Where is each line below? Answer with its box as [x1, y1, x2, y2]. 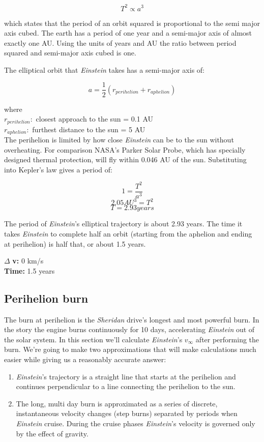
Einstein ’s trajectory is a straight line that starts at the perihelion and [16, 371, 236, 381]
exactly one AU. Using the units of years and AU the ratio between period [4, 37, 237, 48]
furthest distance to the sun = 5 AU [32, 124, 145, 134]
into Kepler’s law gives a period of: [4, 164, 112, 174]
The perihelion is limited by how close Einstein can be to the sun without [4, 134, 234, 145]
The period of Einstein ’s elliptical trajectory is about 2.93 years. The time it [4, 218, 243, 229]
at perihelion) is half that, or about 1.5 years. [4, 238, 146, 249]
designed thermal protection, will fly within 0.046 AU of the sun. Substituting [4, 154, 247, 165]
